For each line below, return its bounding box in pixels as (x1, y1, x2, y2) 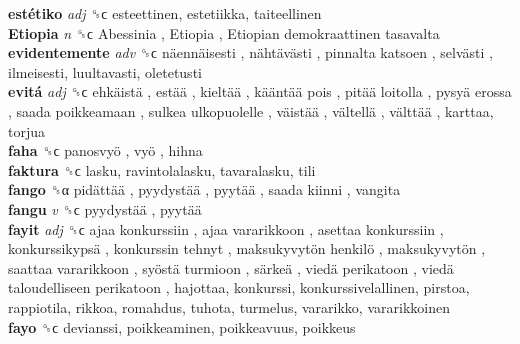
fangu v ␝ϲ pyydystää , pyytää (8, 198, 202, 219)
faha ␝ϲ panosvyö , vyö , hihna (8, 140, 203, 161)
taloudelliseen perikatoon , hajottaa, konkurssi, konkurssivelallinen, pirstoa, (8, 277, 470, 298)
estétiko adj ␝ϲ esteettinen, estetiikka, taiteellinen (8, 3, 322, 23)
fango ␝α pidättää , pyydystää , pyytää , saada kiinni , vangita (8, 179, 401, 200)
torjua (8, 120, 46, 141)
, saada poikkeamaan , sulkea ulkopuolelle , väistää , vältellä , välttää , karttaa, (8, 100, 494, 121)
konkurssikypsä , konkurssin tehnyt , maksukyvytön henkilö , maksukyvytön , (8, 238, 486, 259)
